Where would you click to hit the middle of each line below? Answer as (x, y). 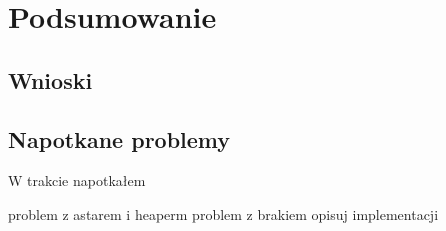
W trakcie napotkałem (77, 180)
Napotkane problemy (119, 138)
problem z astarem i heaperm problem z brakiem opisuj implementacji (223, 213)
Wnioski (50, 79)
